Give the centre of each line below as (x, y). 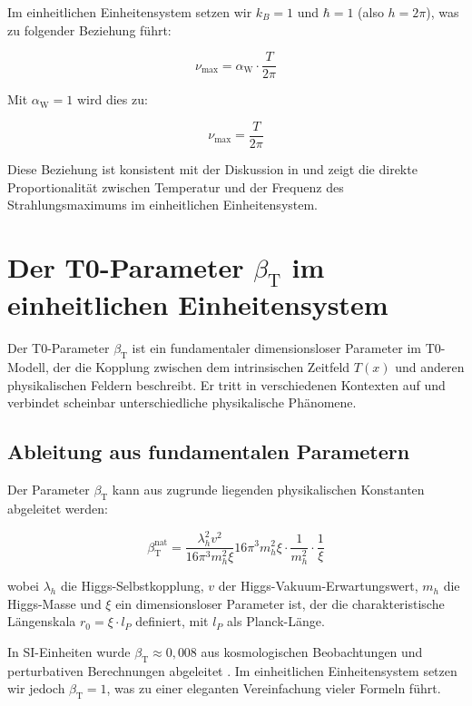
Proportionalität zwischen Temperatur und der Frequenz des (176, 186)
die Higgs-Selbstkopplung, (132, 586)
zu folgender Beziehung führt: (89, 29)
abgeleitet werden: (58, 508)
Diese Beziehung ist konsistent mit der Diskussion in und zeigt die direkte (212, 168)
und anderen (430, 367)
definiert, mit (172, 621)
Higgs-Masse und (54, 603)
